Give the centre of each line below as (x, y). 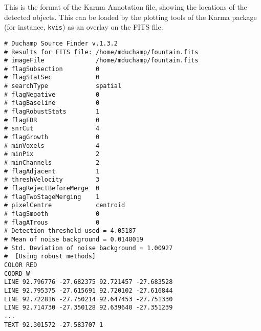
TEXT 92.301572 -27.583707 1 (54, 325)
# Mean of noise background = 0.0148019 (74, 239)
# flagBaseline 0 (52, 103)
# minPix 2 (52, 154)
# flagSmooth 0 (52, 214)
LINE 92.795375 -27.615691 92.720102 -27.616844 (89, 290)
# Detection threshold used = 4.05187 (70, 231)
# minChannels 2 (52, 163)
